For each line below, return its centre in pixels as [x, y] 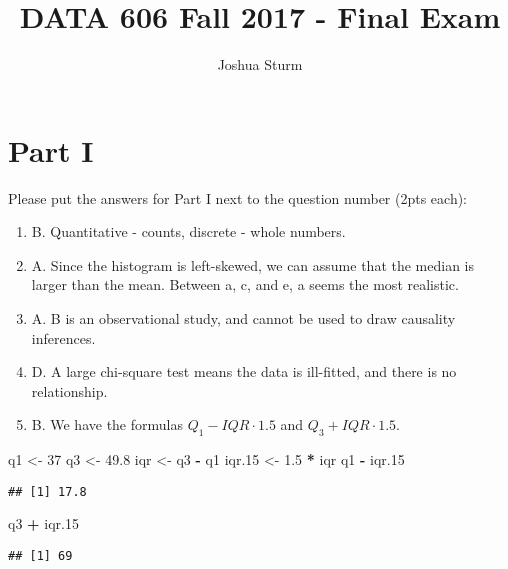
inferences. [63, 337]
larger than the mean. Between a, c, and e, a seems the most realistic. [245, 284]
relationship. [69, 390]
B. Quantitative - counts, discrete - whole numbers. [188, 231]
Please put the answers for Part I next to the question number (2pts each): [238, 197]
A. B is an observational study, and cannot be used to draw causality [243, 318]
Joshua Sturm [260, 64]
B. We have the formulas [107, 424]
